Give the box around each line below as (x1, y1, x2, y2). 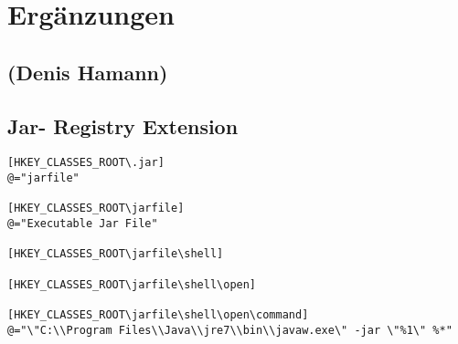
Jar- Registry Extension (7, 111, 239, 140)
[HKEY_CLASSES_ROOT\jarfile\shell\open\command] (7, 308, 309, 321)
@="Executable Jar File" (7, 216, 158, 230)
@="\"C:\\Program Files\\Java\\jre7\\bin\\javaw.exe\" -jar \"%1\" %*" (7, 323, 453, 337)
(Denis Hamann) (7, 57, 168, 86)
